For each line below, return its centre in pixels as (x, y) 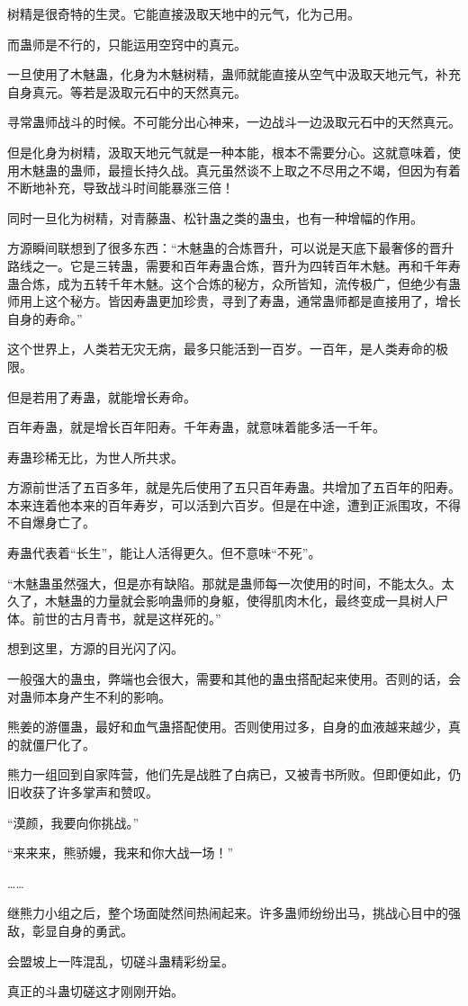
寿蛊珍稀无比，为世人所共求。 (95, 457)
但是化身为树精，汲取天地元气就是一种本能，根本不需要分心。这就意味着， (228, 152)
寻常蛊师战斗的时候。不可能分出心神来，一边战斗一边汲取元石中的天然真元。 (234, 122)
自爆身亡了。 (57, 522)
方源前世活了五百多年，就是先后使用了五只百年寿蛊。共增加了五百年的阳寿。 (234, 487)
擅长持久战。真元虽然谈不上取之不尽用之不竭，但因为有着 (290, 170)
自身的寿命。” (45, 318)
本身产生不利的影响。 (108, 696)
